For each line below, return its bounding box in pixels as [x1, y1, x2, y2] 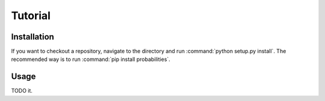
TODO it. [11, 87, 33, 94]
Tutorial [11, 9, 51, 22]
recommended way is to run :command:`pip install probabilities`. [11, 56, 171, 63]
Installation [11, 32, 54, 42]
